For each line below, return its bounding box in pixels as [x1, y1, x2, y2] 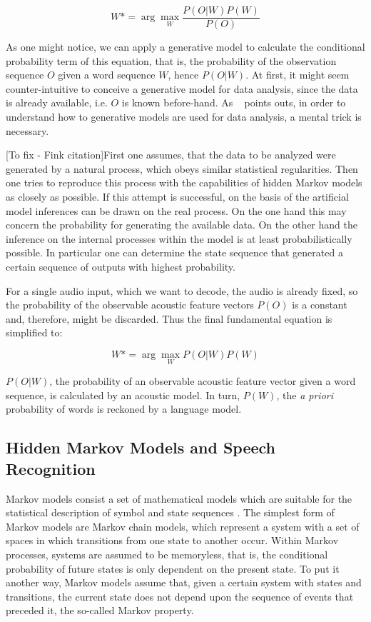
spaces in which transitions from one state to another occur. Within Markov [6, 533, 339, 548]
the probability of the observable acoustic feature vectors [6, 297, 254, 312]
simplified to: [6, 325, 63, 340]
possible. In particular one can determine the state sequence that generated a [6, 245, 343, 260]
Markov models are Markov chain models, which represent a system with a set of [6, 518, 360, 533]
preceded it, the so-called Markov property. [6, 603, 194, 618]
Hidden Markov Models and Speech [6, 436, 276, 458]
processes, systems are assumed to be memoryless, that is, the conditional [6, 546, 328, 561]
